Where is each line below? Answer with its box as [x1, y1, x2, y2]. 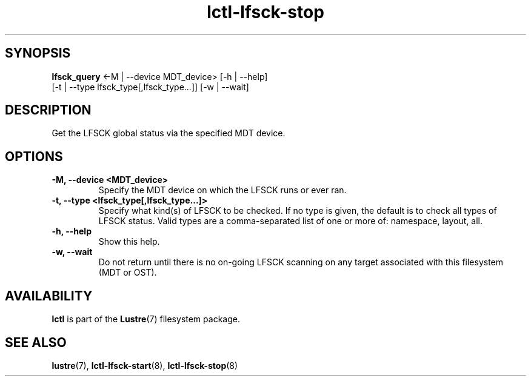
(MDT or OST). [98, 267, 157, 278]
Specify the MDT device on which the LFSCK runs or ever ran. [98, 185, 347, 196]
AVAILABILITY [5, 288, 93, 303]
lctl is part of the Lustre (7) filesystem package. [52, 314, 240, 325]
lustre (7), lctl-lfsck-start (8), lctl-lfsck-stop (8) [52, 360, 238, 371]
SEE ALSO [5, 334, 67, 350]
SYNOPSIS [5, 45, 71, 61]
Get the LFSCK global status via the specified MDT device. [52, 128, 286, 139]
